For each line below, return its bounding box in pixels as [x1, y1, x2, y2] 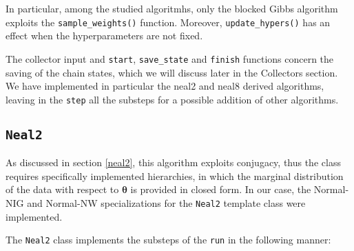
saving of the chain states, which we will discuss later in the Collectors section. [6, 65, 338, 79]
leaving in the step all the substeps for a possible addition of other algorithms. [6, 92, 339, 106]
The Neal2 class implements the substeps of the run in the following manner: [6, 232, 331, 247]
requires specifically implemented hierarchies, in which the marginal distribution [6, 168, 344, 183]
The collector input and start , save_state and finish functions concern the [6, 51, 334, 66]
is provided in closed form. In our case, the [130, 182, 311, 197]
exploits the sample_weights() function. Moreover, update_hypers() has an [6, 14, 331, 29]
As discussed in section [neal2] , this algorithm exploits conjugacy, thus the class [6, 155, 341, 170]
